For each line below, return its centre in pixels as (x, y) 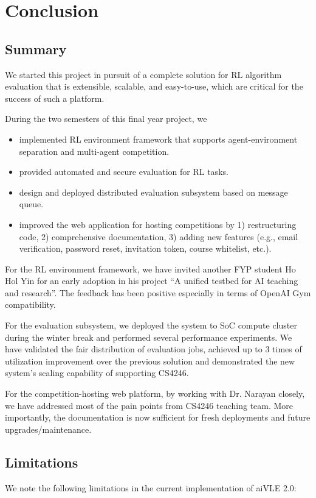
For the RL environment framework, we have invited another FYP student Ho (150, 269)
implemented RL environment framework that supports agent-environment (158, 139)
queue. (31, 204)
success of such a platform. (55, 98)
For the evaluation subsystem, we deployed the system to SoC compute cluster (151, 325)
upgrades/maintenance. (48, 429)
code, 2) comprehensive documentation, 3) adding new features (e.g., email (159, 236)
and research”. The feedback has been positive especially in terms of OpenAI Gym (158, 292)
